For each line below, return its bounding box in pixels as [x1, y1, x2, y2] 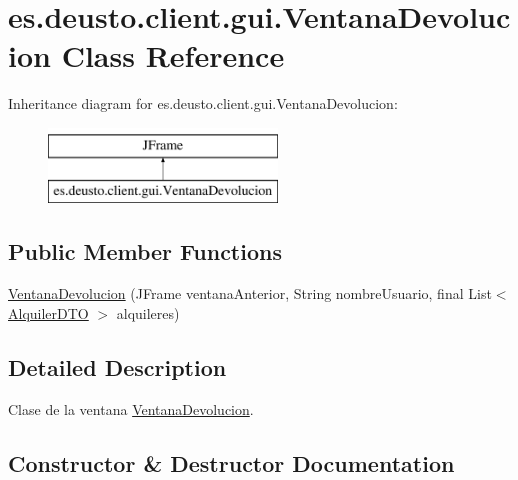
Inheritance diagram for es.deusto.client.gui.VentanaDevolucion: [8, 93, 398, 114]
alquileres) [116, 302, 180, 323]
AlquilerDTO [8, 302, 89, 323]
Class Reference [61, 35, 285, 76]
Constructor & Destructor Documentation [8, 447, 455, 478]
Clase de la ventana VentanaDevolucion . [8, 398, 254, 419]
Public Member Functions [8, 236, 282, 267]
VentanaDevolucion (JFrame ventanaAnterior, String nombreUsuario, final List [8, 283, 492, 304]
